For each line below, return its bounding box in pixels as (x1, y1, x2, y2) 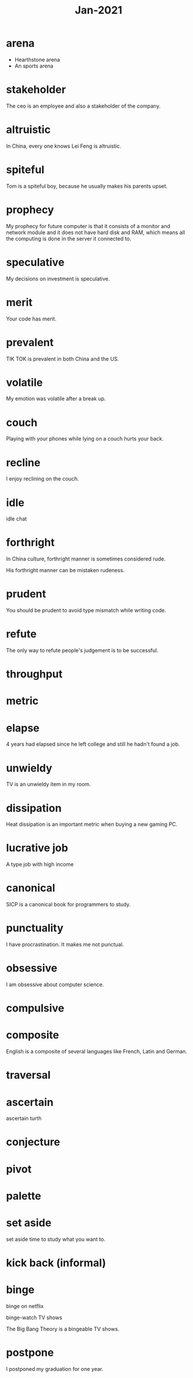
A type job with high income (6, 861, 74, 868)
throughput (6, 668, 63, 681)
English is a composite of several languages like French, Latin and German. (6, 1048, 188, 1055)
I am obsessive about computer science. (6, 981, 104, 988)
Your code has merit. (6, 315, 57, 322)
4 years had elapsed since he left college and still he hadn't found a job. (6, 740, 180, 748)
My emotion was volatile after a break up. (6, 395, 106, 402)
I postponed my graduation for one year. (6, 1365, 104, 1372)
